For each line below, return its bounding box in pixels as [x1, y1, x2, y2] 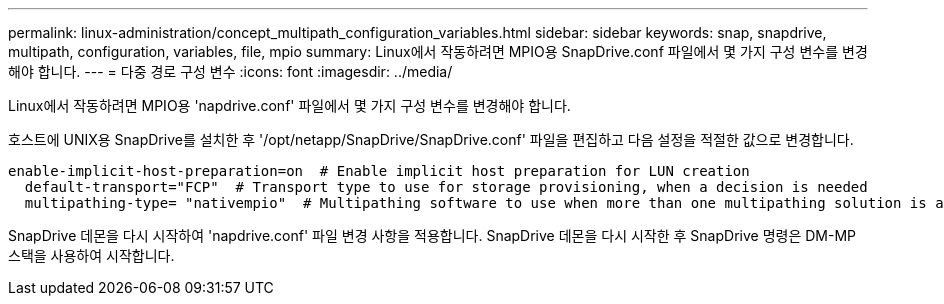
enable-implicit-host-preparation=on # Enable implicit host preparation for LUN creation [8, 163, 750, 179]
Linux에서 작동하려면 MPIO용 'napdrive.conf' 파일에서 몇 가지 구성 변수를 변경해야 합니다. [8, 97, 571, 114]
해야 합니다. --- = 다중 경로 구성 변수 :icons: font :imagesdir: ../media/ [8, 63, 453, 80]
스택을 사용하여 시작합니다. [8, 247, 175, 264]
